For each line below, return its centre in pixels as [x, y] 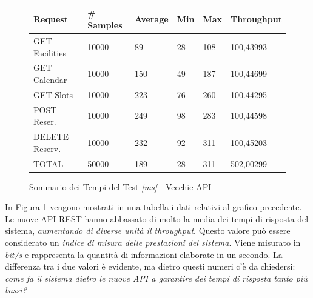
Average [152, 19]
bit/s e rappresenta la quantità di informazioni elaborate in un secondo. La [144, 254]
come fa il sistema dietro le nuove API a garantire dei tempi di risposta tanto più [156, 278]
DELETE [51, 137]
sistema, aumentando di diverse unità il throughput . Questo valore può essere [148, 230]
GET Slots [53, 94]
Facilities [50, 52]
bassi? [16, 290]
